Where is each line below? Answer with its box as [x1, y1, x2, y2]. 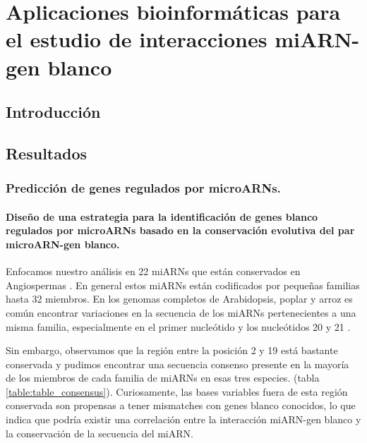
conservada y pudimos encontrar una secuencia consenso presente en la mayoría [6, 356, 349, 371]
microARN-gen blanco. [6, 236, 120, 251]
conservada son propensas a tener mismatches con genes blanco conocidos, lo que [6, 398, 356, 413]
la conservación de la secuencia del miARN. [6, 425, 193, 440]
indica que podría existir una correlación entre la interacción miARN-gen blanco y [6, 412, 361, 427]
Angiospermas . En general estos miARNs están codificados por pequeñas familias [6, 277, 360, 292]
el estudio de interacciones [6, 25, 267, 54]
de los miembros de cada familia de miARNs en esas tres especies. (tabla [6, 370, 320, 385]
